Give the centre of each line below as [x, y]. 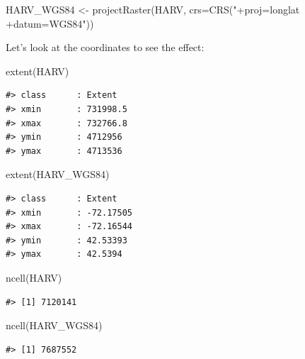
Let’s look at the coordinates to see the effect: [105, 47]
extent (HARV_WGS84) [58, 174]
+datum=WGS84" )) [50, 23]
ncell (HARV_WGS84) [54, 325]
